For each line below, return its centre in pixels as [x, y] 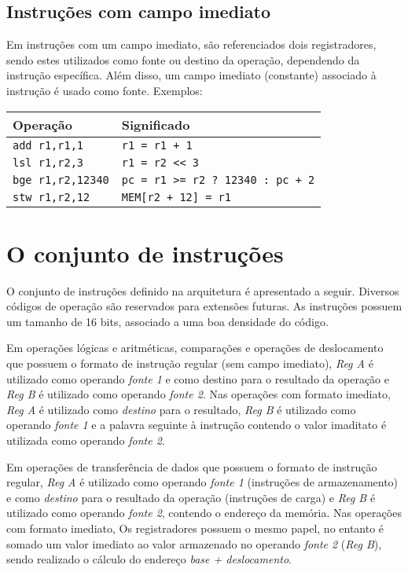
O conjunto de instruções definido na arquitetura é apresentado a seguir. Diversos [203, 290]
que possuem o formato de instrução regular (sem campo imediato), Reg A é [190, 363]
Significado [156, 124]
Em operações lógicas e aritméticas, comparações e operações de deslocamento [195, 348]
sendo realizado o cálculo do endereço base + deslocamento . [149, 559]
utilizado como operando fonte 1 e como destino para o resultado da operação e [198, 378]
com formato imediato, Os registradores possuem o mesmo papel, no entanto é [195, 528]
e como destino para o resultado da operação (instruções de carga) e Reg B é [191, 497]
